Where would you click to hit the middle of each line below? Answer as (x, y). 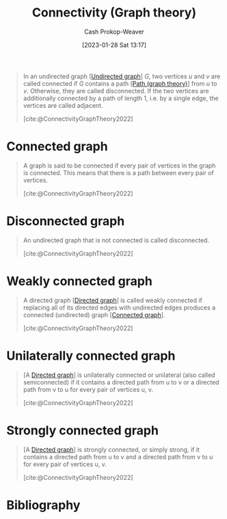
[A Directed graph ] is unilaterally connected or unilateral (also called (119, 375)
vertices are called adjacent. (63, 105)
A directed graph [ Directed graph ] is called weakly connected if (112, 300)
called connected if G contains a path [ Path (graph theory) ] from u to (120, 83)
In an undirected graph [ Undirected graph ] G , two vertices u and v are (122, 76)
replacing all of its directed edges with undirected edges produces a (119, 308)
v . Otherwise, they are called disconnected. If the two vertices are (116, 91)
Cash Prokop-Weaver (114, 32)
